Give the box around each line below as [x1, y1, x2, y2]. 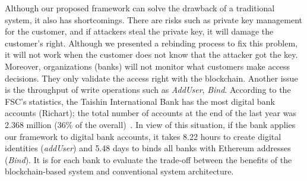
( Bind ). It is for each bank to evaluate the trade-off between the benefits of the [5, 153, 292, 166]
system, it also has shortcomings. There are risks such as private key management [5, 13, 302, 26]
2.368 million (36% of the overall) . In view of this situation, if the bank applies [5, 118, 296, 130]
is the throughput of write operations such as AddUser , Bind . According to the [5, 83, 291, 96]
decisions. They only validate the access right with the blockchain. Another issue [5, 71, 298, 84]
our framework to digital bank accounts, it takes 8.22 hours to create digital [5, 130, 281, 142]
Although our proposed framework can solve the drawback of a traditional [5, 2, 275, 14]
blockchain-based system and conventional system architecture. [5, 165, 234, 177]
